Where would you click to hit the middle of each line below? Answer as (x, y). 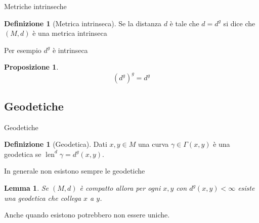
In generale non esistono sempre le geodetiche (75, 171)
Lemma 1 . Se (27, 188)
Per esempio (23, 50)
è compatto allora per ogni (120, 188)
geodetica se (23, 154)
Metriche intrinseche (35, 6)
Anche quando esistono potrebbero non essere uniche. (87, 215)
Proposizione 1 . (31, 67)
